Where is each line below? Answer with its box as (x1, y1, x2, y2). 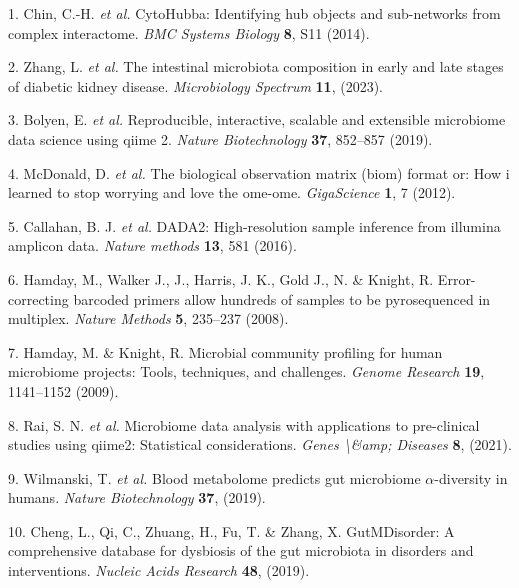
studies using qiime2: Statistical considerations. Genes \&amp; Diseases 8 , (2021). (8, 434, 512, 455)
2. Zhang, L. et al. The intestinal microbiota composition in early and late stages (8, 56, 504, 77)
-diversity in (434, 467, 508, 488)
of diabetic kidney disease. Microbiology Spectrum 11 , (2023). (8, 75, 383, 96)
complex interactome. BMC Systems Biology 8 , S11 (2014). (8, 22, 370, 43)
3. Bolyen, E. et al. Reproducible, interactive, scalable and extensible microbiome (8, 109, 506, 130)
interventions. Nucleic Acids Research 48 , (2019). (8, 560, 310, 581)
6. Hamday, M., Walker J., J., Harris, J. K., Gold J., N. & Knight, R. (8, 268, 434, 289)
